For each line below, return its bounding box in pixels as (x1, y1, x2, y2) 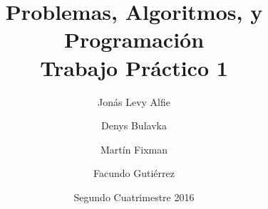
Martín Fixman (100, 141, 167, 156)
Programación (63, 25, 205, 54)
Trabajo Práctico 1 (40, 53, 228, 82)
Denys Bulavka (101, 118, 167, 133)
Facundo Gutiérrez (93, 166, 175, 181)
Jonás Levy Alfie (98, 94, 170, 109)
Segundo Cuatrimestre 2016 (73, 189, 195, 204)
